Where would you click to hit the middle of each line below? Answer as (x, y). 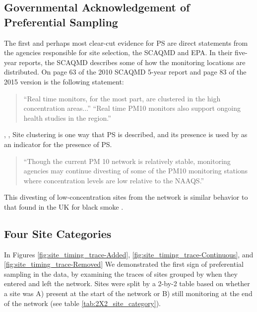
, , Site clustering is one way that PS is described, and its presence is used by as (126, 134)
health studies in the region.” (67, 117)
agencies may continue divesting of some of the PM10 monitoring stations (136, 171)
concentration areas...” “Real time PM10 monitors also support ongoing (132, 108)
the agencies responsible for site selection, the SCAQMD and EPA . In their (118, 52)
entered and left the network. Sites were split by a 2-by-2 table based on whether (127, 283)
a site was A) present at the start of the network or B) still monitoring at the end (128, 293)
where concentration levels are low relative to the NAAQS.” (114, 180)
